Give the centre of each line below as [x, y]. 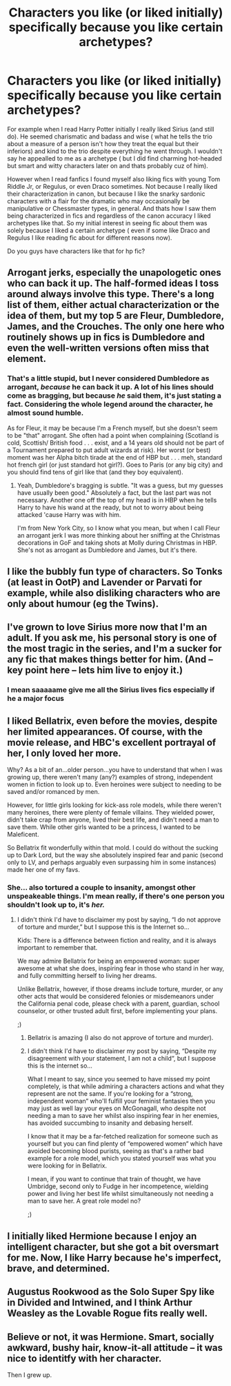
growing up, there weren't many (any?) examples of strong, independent [110, 777]
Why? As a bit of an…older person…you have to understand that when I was [115, 770]
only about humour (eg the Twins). [83, 604]
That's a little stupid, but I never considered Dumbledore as [108, 378]
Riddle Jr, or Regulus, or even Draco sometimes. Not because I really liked [112, 186]
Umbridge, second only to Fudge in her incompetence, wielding [118, 1186]
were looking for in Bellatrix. [67, 1165]
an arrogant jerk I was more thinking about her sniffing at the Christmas [119, 535]
